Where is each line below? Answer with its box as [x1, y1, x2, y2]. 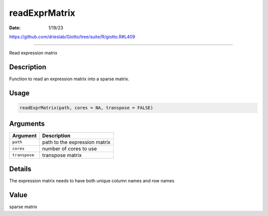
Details [9, 165, 32, 173]
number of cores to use [42, 145, 97, 152]
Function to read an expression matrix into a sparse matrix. [9, 76, 130, 82]
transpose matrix [42, 152, 82, 159]
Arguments [9, 119, 45, 128]
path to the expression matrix [42, 139, 111, 146]
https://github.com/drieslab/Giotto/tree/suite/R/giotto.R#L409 [9, 34, 135, 40]
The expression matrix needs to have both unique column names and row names [9, 178, 175, 184]
